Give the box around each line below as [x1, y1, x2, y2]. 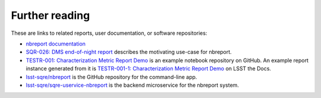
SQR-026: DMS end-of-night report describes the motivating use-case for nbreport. [26, 48, 232, 55]
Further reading [11, 9, 90, 22]
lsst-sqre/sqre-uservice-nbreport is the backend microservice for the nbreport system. [26, 81, 239, 89]
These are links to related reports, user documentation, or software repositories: [11, 30, 207, 37]
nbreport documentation [26, 40, 86, 47]
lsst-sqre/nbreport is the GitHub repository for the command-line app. [26, 73, 197, 80]
